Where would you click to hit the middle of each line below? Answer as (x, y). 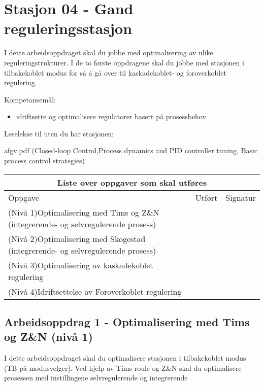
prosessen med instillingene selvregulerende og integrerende (96, 378)
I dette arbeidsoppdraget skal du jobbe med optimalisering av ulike (109, 52)
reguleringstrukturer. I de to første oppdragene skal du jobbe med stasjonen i (124, 62)
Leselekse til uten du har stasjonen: (59, 133)
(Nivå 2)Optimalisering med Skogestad (77, 238)
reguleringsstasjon (68, 28)
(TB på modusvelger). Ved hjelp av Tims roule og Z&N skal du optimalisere (123, 367)
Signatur (241, 197)
